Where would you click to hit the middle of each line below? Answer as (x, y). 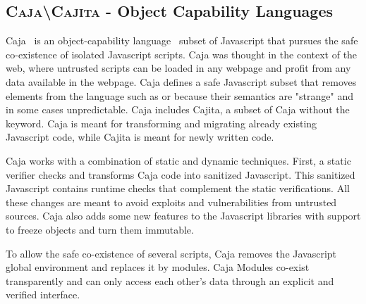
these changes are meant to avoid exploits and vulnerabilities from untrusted (171, 202)
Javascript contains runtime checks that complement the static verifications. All (178, 188)
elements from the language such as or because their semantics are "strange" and (179, 95)
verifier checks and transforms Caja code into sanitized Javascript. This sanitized (181, 174)
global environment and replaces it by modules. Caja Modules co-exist (158, 267)
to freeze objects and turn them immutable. (100, 229)
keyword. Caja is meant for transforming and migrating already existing (161, 123)
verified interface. (43, 294)
